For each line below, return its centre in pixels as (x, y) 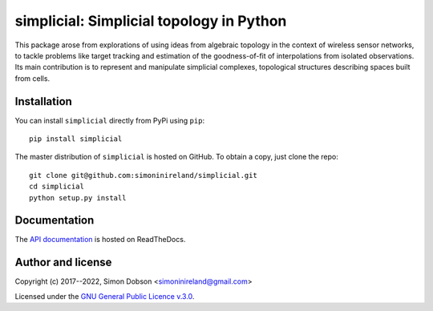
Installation (43, 101)
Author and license (63, 263)
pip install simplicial (76, 139)
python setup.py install (78, 198)
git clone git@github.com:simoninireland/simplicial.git (144, 175)
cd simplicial (57, 187)
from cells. (32, 78)
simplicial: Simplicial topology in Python (151, 21)
